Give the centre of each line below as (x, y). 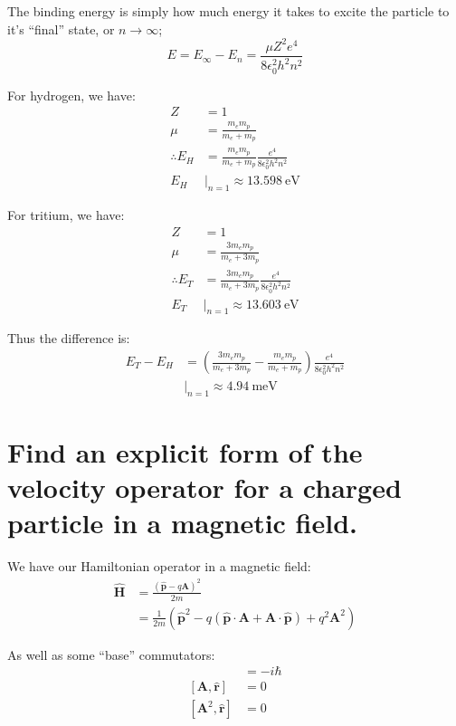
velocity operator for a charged (204, 487)
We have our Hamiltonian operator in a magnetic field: (159, 566)
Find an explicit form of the (185, 452)
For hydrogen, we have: (71, 95)
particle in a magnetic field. (183, 523)
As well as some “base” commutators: (111, 654)
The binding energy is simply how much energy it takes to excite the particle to (228, 11)
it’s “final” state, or (61, 29)
